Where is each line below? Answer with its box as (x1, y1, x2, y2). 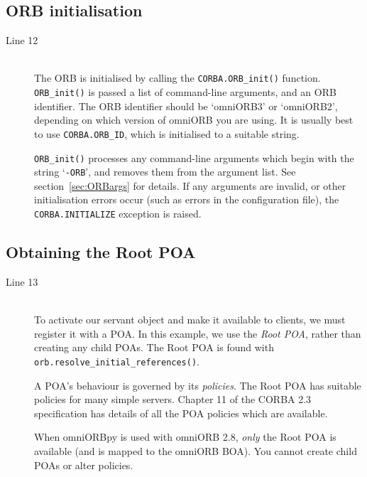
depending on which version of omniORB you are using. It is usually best (34, 112, 354, 127)
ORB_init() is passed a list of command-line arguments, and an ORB (34, 85, 336, 100)
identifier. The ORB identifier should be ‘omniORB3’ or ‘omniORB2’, (34, 98, 338, 113)
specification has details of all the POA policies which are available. (34, 405, 328, 420)
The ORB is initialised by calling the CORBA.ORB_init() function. (34, 70, 321, 85)
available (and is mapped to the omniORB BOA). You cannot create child (34, 443, 357, 458)
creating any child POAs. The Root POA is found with (34, 340, 274, 355)
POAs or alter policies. (34, 457, 133, 472)
